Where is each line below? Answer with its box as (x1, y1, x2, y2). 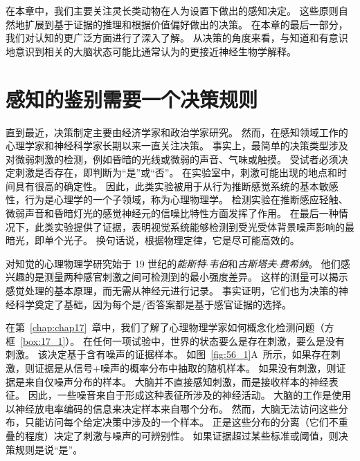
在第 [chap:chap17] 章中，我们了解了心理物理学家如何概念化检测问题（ (6, 320, 325, 335)
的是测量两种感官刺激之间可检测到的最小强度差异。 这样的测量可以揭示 (24, 270, 348, 284)
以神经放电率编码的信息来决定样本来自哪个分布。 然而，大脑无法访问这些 (6, 401, 339, 415)
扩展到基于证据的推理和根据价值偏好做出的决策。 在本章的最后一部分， (24, 17, 348, 31)
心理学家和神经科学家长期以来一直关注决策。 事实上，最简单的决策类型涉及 (6, 138, 348, 153)
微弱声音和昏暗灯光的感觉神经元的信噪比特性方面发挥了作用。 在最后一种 (6, 206, 339, 220)
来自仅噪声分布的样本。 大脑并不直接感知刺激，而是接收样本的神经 (24, 374, 329, 388)
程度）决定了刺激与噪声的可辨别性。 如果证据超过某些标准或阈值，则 (24, 428, 339, 442)
